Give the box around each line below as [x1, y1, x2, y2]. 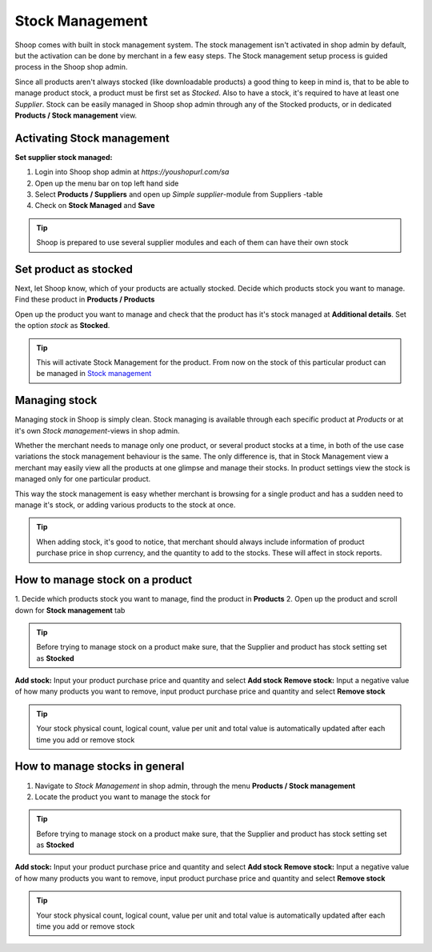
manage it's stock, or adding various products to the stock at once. [14, 500, 236, 510]
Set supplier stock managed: [14, 152, 113, 162]
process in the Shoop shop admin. [14, 62, 128, 72]
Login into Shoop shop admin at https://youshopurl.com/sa [34, 167, 230, 177]
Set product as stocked [14, 262, 134, 276]
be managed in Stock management [36, 369, 152, 378]
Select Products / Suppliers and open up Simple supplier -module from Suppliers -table [34, 189, 323, 199]
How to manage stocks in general [14, 760, 185, 774]
